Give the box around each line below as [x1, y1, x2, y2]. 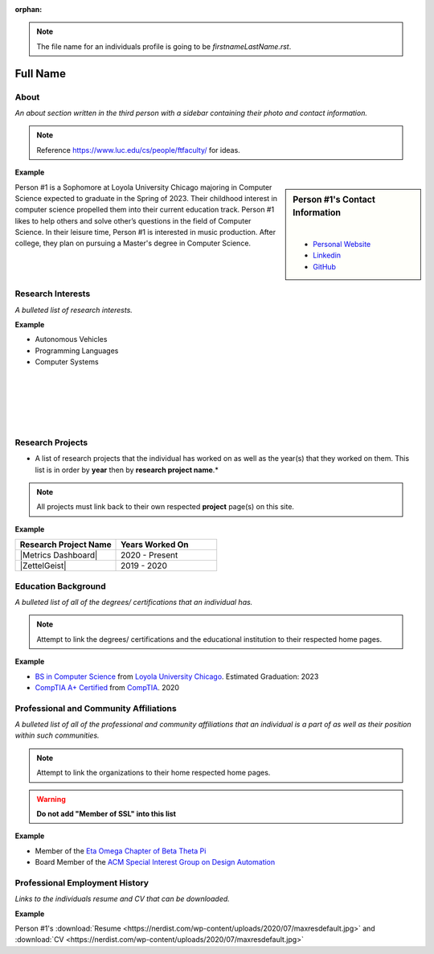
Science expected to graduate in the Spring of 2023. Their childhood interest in [14, 193, 277, 203]
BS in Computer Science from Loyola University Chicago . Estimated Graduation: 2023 [35, 672, 319, 681]
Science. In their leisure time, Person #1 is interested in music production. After [14, 228, 276, 237]
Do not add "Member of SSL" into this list [36, 808, 177, 818]
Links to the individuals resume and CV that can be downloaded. [14, 894, 231, 904]
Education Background [14, 580, 106, 591]
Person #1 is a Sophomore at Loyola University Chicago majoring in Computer [14, 182, 272, 192]
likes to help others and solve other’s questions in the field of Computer [14, 216, 252, 225]
